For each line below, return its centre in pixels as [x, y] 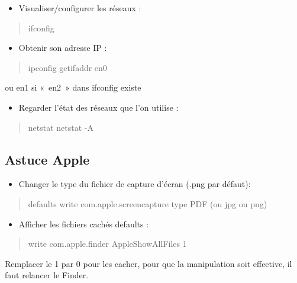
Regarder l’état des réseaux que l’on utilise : [99, 107]
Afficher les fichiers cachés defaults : [84, 223]
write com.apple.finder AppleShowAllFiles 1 [107, 244]
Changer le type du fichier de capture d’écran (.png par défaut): [135, 184]
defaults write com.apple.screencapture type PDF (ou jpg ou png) [148, 203]
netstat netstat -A [61, 127]
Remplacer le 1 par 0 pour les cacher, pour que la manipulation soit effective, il [148, 263]
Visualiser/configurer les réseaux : [80, 8]
